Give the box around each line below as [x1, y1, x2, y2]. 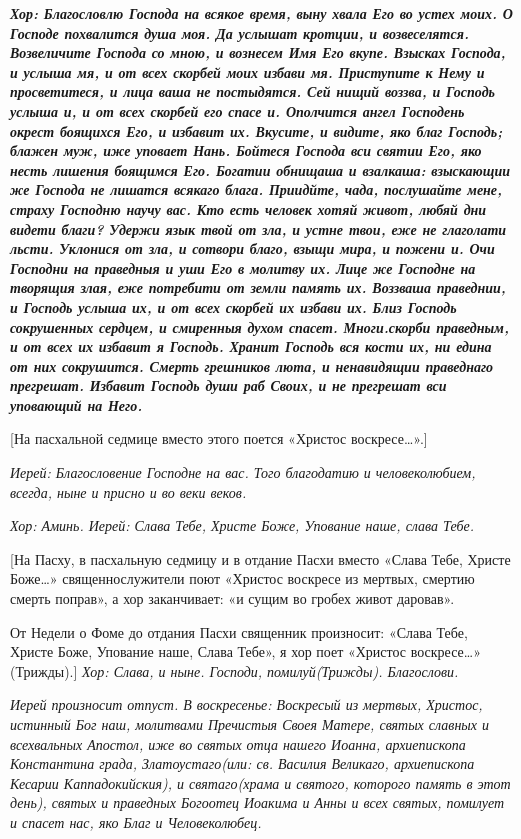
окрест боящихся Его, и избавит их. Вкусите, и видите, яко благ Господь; [10, 120, 503, 141]
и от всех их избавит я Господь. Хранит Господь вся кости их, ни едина [10, 336, 492, 357]
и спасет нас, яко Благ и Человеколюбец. [10, 811, 262, 832]
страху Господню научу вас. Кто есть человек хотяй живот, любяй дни [10, 198, 487, 219]
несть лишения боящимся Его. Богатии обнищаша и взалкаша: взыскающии [10, 159, 511, 180]
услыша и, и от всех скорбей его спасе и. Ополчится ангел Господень [10, 100, 465, 121]
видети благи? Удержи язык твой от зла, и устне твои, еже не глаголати [10, 218, 507, 239]
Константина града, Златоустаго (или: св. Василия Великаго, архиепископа [10, 753, 475, 774]
